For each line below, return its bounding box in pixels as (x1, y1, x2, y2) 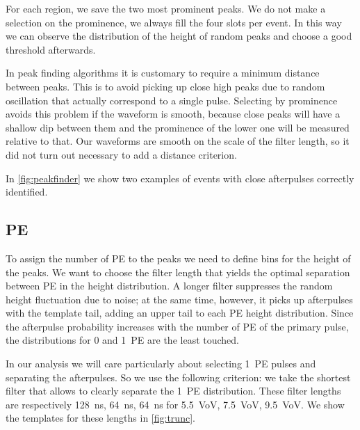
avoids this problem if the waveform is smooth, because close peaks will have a (6, 106, 341, 121)
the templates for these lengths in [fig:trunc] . (6, 411, 195, 425)
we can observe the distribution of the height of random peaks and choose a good (6, 29, 352, 43)
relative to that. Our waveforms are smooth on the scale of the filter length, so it (6, 134, 350, 148)
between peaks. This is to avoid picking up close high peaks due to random (6, 79, 325, 93)
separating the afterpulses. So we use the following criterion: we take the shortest (6, 369, 351, 384)
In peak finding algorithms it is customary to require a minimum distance (6, 65, 320, 80)
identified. (6, 184, 48, 199)
